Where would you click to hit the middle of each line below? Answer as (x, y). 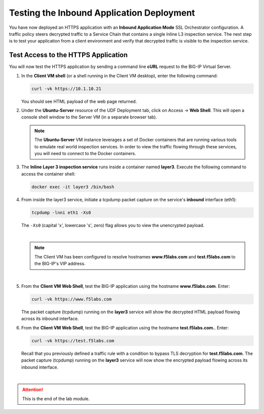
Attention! (33, 390)
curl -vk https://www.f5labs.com (72, 299)
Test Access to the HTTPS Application (68, 55)
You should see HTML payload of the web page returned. (79, 101)
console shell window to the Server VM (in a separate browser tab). (89, 117)
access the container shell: (48, 174)
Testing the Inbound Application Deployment (102, 13)
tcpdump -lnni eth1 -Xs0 (61, 212)
